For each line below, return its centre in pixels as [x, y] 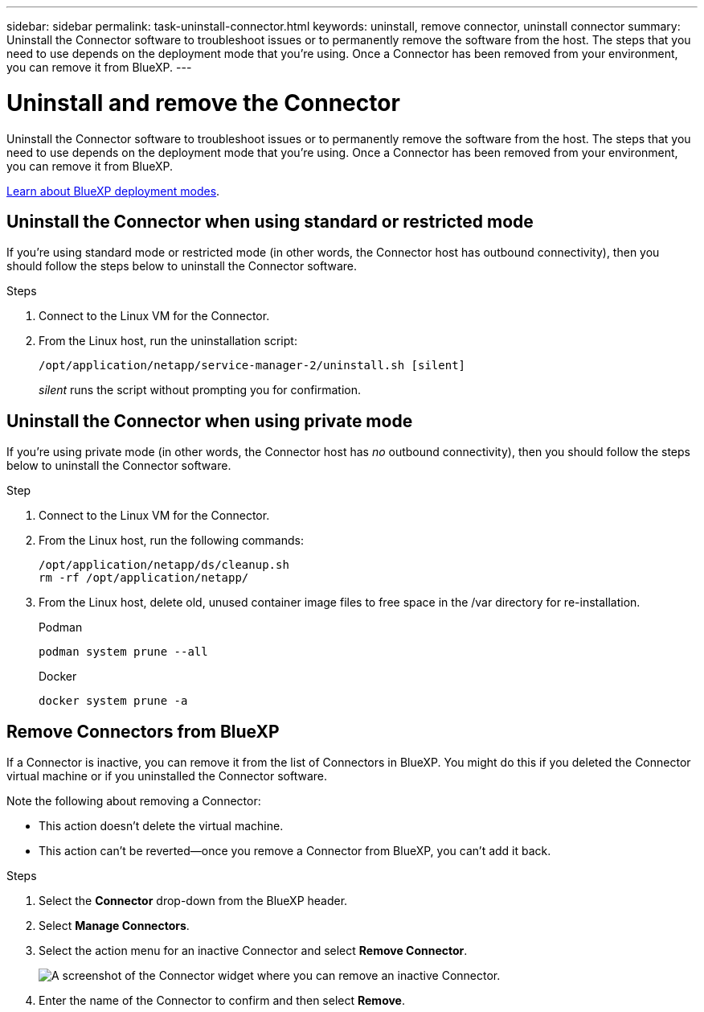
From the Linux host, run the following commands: [171, 541]
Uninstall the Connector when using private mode [210, 421]
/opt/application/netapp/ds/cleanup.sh [164, 565]
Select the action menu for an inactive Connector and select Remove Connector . [253, 951]
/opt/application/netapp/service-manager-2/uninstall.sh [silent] [252, 366]
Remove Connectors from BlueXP [143, 731]
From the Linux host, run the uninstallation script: [168, 341]
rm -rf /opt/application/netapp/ [144, 578]
